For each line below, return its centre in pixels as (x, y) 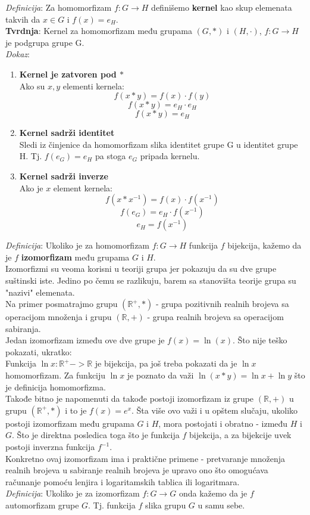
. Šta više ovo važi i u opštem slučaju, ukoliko (215, 410)
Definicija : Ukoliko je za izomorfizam (73, 493)
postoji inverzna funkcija (50, 447)
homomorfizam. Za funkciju (56, 375)
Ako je (31, 187)
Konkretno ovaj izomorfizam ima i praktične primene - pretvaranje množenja (145, 458)
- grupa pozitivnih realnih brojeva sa (222, 304)
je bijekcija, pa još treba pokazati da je (166, 363)
